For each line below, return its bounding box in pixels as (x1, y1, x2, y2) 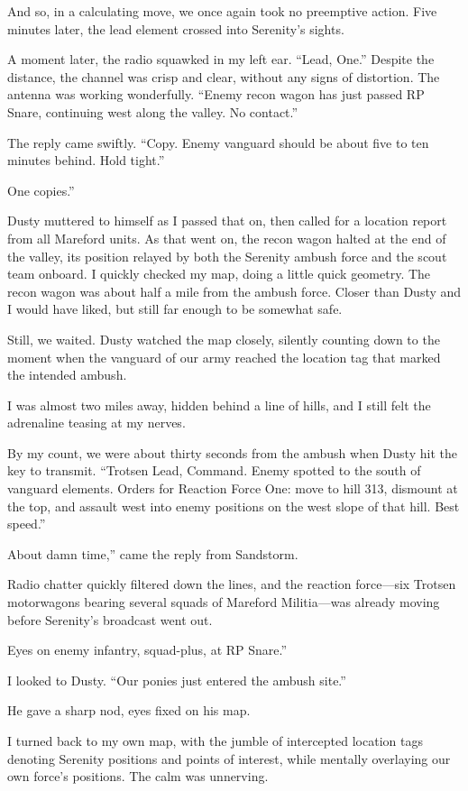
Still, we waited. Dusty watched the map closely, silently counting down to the (7, 329, 440, 348)
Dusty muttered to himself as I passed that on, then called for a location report (7, 211, 447, 230)
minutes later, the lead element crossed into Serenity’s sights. (7, 19, 344, 38)
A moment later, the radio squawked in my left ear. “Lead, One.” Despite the (7, 50, 435, 69)
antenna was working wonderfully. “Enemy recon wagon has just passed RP (7, 85, 425, 104)
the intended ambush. (7, 365, 127, 384)
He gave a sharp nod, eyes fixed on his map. (7, 701, 251, 720)
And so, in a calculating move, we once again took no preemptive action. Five (7, 2, 437, 20)
